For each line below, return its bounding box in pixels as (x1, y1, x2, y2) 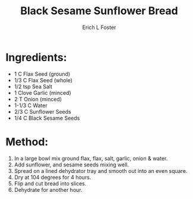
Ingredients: (5, 50, 67, 64)
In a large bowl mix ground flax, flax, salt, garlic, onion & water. (14, 155, 168, 162)
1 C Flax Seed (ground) (14, 70, 71, 78)
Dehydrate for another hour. (14, 186, 83, 193)
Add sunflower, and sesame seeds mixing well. (14, 161, 129, 168)
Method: (5, 135, 49, 149)
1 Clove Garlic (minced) (14, 89, 72, 96)
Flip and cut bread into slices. (14, 179, 87, 187)
